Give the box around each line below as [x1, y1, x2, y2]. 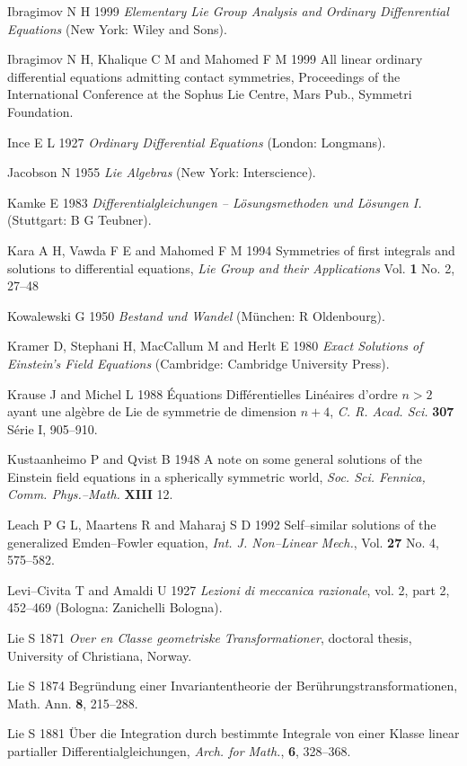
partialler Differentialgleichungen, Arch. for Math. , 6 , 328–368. [7, 742, 351, 760]
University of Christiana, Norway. [7, 646, 192, 664]
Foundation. [7, 102, 74, 120]
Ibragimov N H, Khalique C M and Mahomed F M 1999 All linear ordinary [7, 49, 423, 68]
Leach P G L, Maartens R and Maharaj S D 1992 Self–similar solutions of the [7, 515, 436, 534]
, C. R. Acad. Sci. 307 [330, 402, 454, 421]
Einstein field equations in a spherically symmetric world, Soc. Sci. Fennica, [7, 467, 426, 485]
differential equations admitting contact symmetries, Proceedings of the [7, 67, 401, 85]
